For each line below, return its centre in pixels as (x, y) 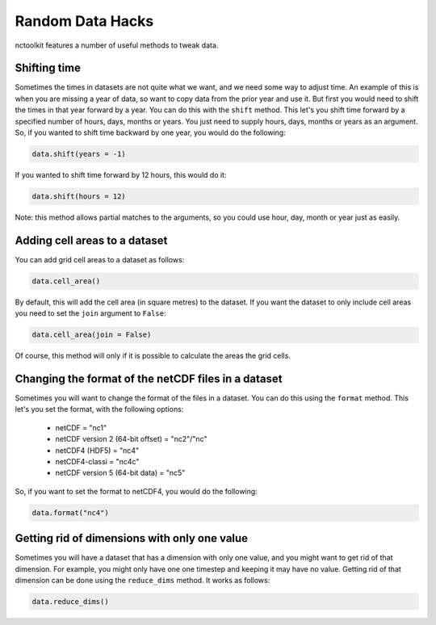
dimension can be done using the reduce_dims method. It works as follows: (143, 581)
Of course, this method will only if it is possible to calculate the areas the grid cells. (153, 356)
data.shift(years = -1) (79, 154)
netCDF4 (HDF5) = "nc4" (97, 450)
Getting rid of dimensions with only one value (132, 538)
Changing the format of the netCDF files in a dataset (149, 379)
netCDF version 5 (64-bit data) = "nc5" (120, 473)
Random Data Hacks (84, 21)
